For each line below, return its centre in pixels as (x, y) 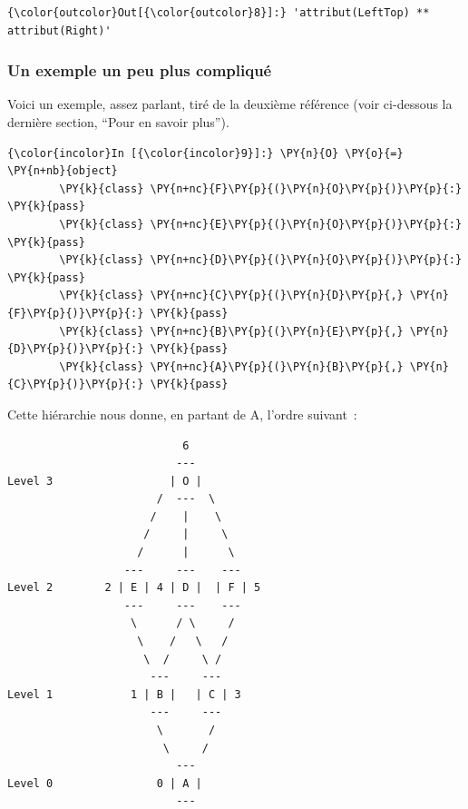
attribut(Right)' (59, 30)
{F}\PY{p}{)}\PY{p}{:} (76, 313)
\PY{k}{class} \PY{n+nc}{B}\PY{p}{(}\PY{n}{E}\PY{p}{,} (231, 331)
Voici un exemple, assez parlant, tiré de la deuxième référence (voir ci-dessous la (230, 104)
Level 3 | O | (105, 481)
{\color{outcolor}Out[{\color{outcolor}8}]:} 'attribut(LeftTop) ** (219, 13)
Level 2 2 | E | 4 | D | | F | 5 (134, 588)
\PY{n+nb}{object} (63, 171)
